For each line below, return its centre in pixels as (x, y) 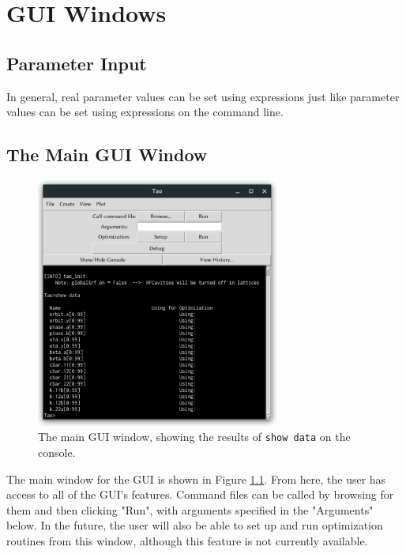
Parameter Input (77, 63)
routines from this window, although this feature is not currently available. (187, 541)
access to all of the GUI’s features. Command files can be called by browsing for (200, 494)
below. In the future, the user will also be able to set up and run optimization (195, 525)
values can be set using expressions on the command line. (145, 112)
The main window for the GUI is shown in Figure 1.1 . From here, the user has (196, 479)
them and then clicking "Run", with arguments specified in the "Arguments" (190, 509)
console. (57, 452)
